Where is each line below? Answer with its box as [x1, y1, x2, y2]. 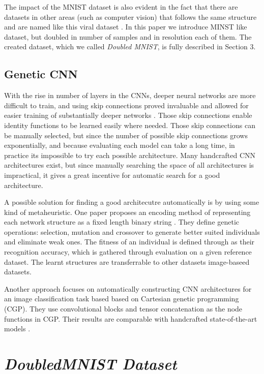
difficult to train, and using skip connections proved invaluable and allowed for [4, 100, 249, 110]
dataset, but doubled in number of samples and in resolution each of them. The [4, 31, 252, 42]
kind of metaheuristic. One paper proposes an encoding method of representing [4, 206, 251, 217]
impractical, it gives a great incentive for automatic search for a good [4, 169, 220, 180]
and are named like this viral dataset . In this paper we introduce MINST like [4, 21, 247, 32]
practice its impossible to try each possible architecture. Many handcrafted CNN [4, 149, 256, 160]
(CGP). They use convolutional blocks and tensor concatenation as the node [4, 303, 243, 314]
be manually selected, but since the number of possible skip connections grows [4, 130, 248, 140]
